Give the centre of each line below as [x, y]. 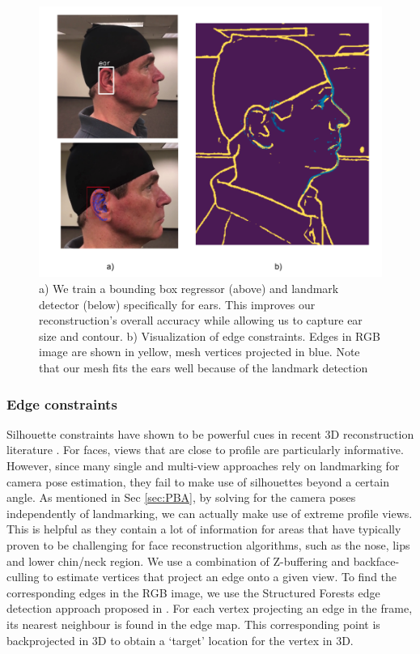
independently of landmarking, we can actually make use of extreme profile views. [210, 513]
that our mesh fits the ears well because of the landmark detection [204, 367]
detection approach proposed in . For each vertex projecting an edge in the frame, [210, 608]
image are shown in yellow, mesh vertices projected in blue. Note [199, 352]
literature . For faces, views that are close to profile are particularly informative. [205, 450]
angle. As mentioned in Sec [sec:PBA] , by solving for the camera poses [181, 497]
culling [23, 577]
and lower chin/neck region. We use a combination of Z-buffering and [178, 561]
